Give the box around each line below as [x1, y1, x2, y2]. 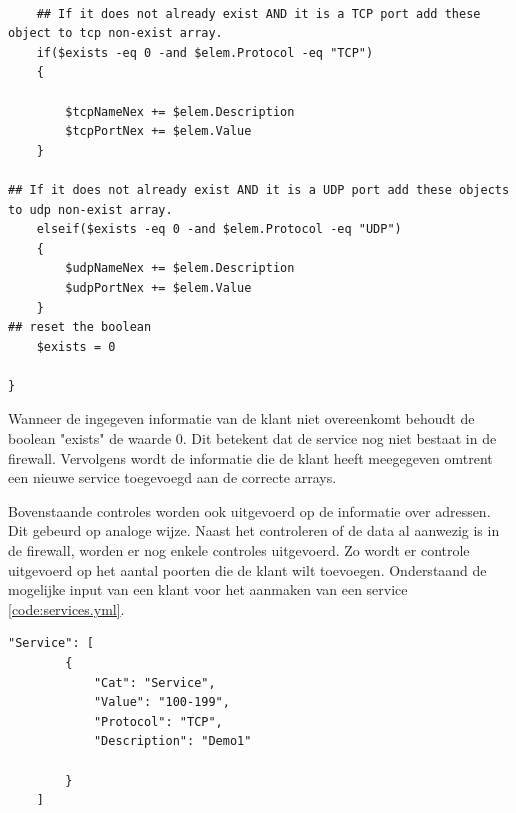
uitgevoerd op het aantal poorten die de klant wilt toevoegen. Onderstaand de [8, 559, 487, 580]
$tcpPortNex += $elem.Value [65, 124, 252, 139]
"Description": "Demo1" [93, 734, 252, 749]
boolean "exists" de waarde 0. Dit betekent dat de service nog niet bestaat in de [8, 428, 497, 449]
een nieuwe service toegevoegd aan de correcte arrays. [8, 467, 337, 488]
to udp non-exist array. [8, 202, 173, 217]
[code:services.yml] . [8, 598, 125, 619]
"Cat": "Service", [93, 675, 216, 690]
